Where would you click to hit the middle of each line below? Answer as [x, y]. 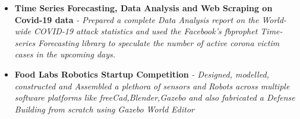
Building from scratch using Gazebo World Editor [104, 109]
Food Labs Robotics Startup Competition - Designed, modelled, [142, 74]
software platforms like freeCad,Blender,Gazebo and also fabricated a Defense [155, 97]
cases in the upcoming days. [65, 54]
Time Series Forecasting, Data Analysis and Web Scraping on [143, 8]
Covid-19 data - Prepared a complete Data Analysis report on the [137, 19]
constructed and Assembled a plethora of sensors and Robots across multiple [152, 86]
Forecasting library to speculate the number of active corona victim [159, 42]
